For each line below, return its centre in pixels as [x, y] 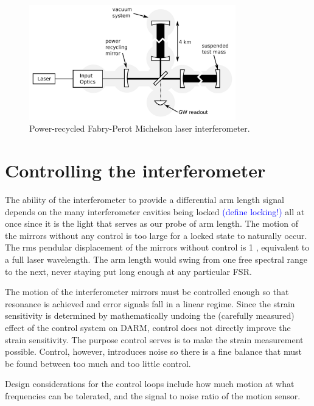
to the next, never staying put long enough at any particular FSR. [128, 271]
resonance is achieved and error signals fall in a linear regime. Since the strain [150, 303]
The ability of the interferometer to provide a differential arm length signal [145, 200]
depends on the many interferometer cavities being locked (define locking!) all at [155, 211]
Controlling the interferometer [135, 170]
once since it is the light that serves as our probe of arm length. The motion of [152, 223]
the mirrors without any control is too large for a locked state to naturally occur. [156, 235]
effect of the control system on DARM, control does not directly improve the [148, 328]
